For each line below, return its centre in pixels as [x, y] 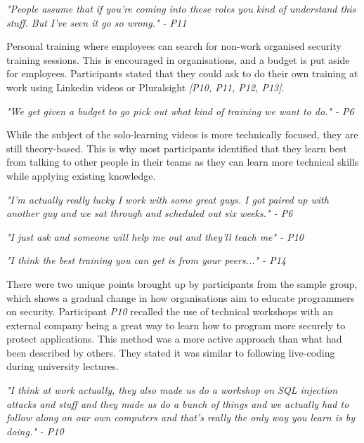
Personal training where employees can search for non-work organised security [174, 46]
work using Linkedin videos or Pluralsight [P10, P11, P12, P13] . [145, 87]
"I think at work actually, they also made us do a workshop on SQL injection [172, 390]
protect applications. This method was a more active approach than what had [174, 339]
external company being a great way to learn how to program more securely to [176, 325]
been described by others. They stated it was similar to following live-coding [171, 352]
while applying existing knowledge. [81, 175]
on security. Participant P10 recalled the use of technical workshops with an [170, 311]
